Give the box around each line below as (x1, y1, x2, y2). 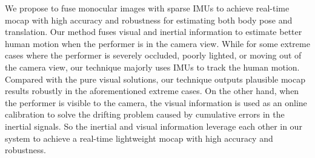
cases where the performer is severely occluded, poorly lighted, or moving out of (5, 49, 302, 62)
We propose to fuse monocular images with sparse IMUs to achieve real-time (5, 2, 290, 14)
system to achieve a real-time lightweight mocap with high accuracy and (5, 131, 273, 144)
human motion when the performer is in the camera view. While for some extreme (5, 37, 310, 49)
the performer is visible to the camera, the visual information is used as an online (5, 96, 307, 109)
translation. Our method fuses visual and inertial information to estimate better (5, 25, 302, 38)
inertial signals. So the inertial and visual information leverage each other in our (5, 119, 302, 132)
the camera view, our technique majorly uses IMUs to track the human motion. (5, 60, 300, 73)
